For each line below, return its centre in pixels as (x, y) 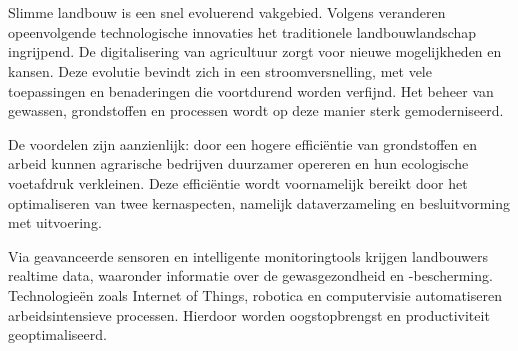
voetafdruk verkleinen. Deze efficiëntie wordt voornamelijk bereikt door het (238, 182)
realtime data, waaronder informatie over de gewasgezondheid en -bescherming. (250, 275)
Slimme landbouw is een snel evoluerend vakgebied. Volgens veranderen (227, 12)
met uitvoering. (55, 222)
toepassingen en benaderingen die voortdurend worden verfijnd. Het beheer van (251, 90)
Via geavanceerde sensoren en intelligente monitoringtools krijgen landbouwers (248, 255)
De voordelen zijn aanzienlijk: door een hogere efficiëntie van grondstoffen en (243, 143)
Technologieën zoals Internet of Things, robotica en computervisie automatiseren (255, 294)
